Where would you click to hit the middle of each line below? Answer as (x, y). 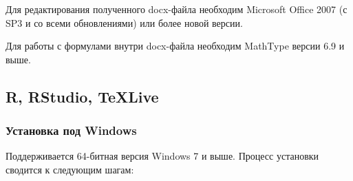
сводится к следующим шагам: (70, 169)
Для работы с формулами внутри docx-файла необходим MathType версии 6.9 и (175, 46)
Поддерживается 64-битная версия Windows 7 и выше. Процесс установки (162, 156)
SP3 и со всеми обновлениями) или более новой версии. (124, 22)
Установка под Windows (71, 130)
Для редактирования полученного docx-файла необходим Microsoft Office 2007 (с (176, 9)
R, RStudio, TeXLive (82, 96)
